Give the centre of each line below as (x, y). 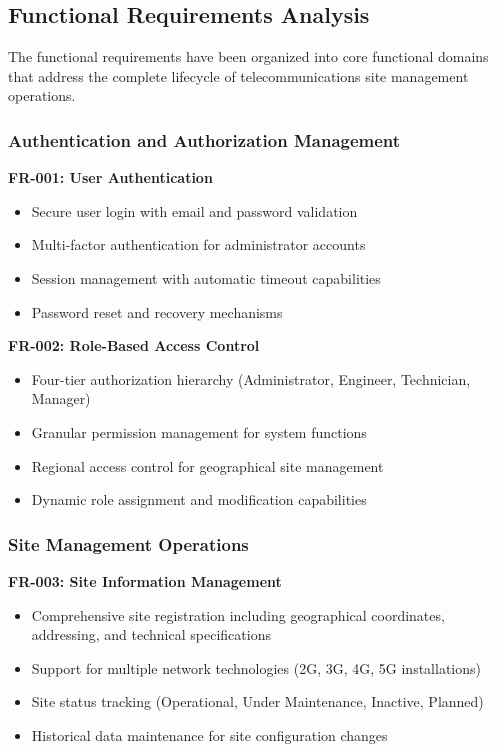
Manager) (61, 398)
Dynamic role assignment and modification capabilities (199, 499)
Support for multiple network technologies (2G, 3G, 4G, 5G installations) (256, 667)
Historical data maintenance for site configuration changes (209, 734)
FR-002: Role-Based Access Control (134, 345)
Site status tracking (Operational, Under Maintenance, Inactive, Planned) (257, 701)
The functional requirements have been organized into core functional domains (248, 56)
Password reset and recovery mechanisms (157, 311)
